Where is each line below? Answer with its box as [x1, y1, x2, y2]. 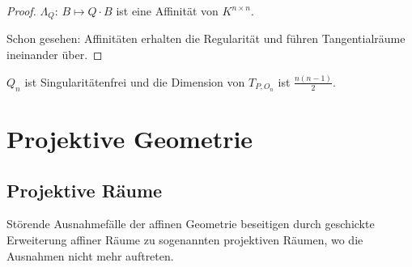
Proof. [6, 2, 36, 19]
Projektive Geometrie [6, 122, 253, 155]
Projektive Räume [6, 177, 163, 202]
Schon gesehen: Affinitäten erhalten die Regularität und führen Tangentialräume [6, 30, 406, 47]
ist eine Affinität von [116, 2, 219, 19]
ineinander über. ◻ [6, 46, 103, 63]
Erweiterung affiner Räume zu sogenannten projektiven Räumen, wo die [6, 231, 363, 248]
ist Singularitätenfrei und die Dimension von [24, 73, 245, 90]
